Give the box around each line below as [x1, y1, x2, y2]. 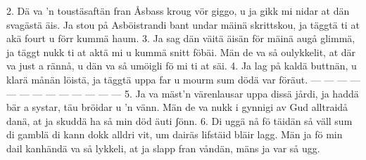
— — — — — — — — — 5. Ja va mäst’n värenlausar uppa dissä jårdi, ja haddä [6, 86, 359, 100]
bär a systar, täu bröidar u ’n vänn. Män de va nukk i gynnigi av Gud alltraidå [6, 100, 348, 114]
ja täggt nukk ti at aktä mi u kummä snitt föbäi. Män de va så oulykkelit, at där [6, 44, 356, 59]
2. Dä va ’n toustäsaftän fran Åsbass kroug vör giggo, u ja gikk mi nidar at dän [6, 4, 350, 18]
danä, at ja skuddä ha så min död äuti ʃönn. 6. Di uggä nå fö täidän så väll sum [6, 113, 353, 128]
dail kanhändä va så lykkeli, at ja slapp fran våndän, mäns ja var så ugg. [6, 140, 320, 155]
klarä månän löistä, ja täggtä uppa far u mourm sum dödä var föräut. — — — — [6, 72, 360, 86]
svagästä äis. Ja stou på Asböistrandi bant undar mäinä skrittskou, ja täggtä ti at [6, 17, 360, 32]
